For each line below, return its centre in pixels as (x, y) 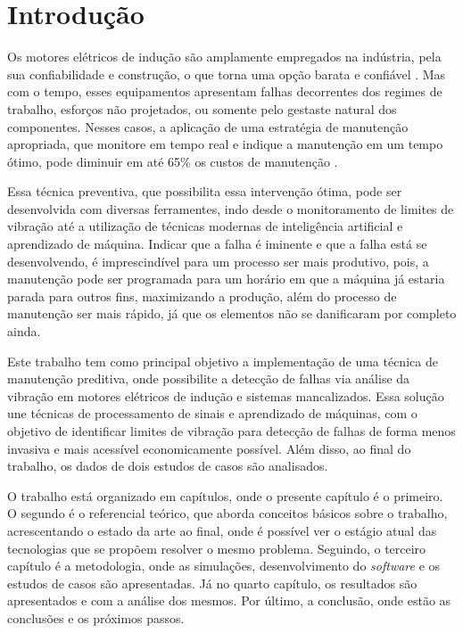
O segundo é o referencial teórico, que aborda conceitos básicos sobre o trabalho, (227, 513)
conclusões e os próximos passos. (96, 617)
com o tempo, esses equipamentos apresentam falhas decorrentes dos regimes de (225, 91)
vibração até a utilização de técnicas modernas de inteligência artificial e (205, 226)
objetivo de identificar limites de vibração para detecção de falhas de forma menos (231, 431)
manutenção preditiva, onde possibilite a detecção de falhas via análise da (209, 378)
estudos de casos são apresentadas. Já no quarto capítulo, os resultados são (212, 583)
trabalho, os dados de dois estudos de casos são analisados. (168, 466)
